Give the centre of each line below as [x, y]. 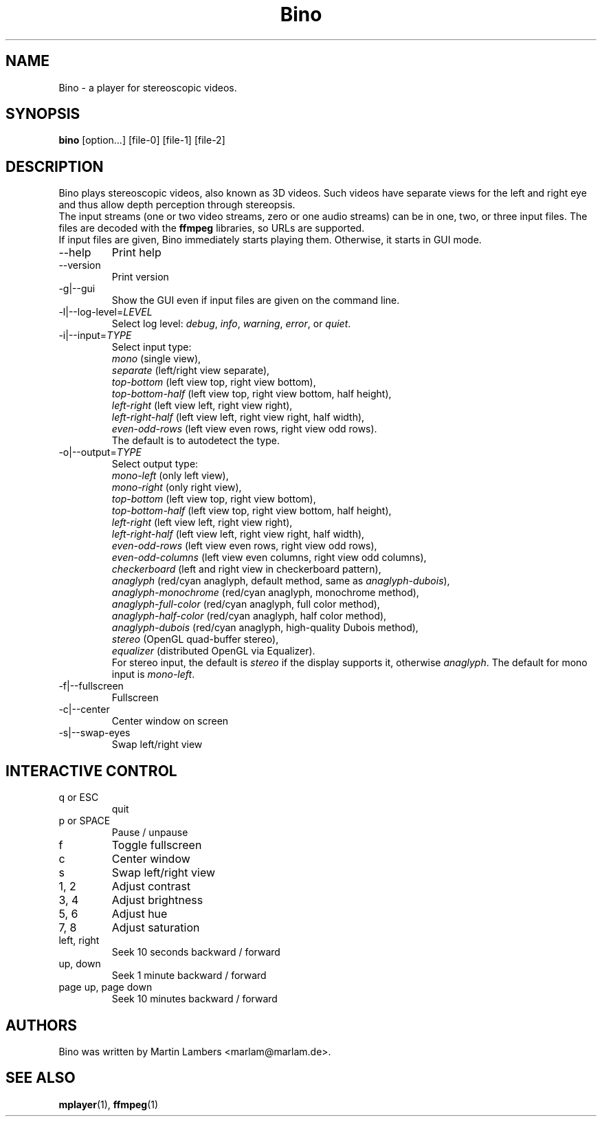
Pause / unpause [150, 833]
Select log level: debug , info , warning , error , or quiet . [231, 324]
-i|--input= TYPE [95, 335]
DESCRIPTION [55, 166]
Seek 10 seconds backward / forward [196, 952]
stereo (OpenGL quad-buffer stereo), [195, 639]
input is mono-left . [153, 674]
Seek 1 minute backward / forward [189, 976]
